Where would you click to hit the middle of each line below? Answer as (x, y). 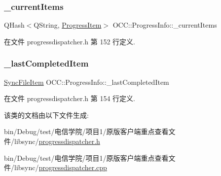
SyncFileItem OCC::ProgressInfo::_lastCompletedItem (87, 82)
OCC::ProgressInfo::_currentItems (165, 25)
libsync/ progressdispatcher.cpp (60, 167)
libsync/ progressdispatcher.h (57, 141)
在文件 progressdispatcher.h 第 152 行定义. (70, 41)
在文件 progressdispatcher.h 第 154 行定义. (70, 98)
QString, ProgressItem (68, 25)
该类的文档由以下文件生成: (46, 115)
